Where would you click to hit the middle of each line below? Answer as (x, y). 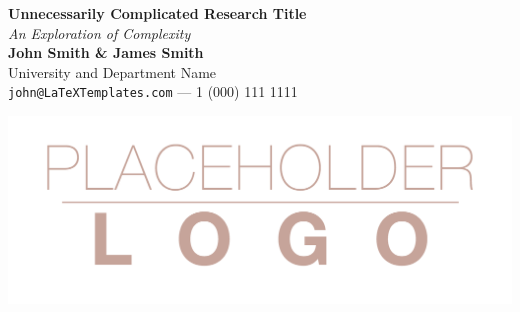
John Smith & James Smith (106, 52)
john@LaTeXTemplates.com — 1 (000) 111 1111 (153, 91)
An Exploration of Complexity (99, 32)
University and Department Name (112, 71)
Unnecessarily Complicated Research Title (157, 13)
